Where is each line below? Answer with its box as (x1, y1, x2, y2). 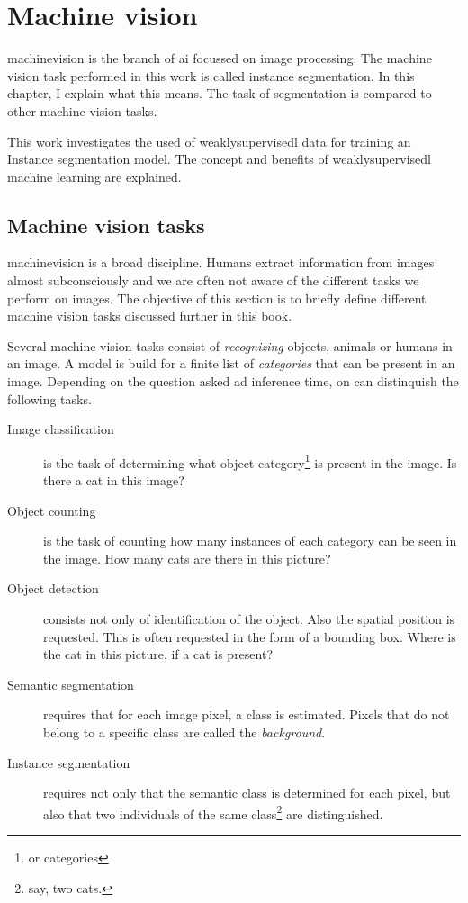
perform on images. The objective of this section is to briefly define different (7, 288, 427, 307)
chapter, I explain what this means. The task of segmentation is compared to (7, 84, 432, 103)
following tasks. (7, 389, 92, 408)
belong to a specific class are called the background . (43, 723, 326, 742)
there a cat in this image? (43, 471, 184, 490)
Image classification (7, 420, 114, 438)
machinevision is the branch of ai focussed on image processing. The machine (7, 49, 432, 68)
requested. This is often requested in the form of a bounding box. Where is (43, 627, 456, 646)
